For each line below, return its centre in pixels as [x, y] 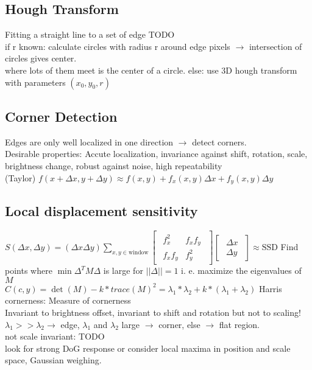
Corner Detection [61, 116]
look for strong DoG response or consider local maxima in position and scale [148, 348]
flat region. [239, 324]
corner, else [179, 324]
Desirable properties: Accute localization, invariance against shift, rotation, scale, [156, 154]
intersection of [275, 46]
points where [29, 271]
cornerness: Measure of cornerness [68, 300]
